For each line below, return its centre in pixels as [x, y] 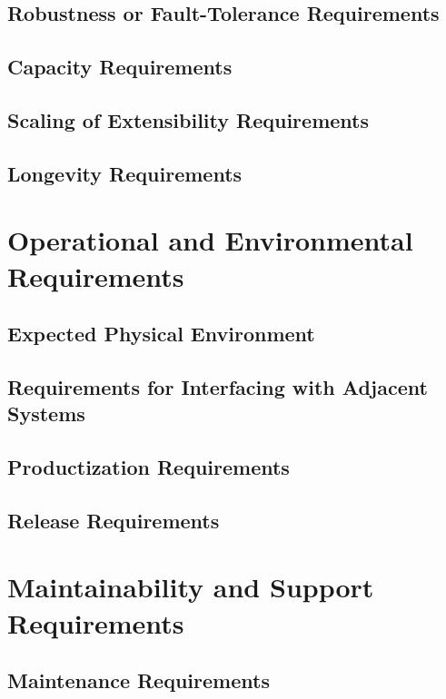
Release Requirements [114, 520]
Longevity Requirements [125, 173]
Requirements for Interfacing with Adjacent [218, 386]
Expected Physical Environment [161, 334]
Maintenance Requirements [139, 680]
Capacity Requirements [120, 67]
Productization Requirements [149, 467]
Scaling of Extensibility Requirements [188, 119]
